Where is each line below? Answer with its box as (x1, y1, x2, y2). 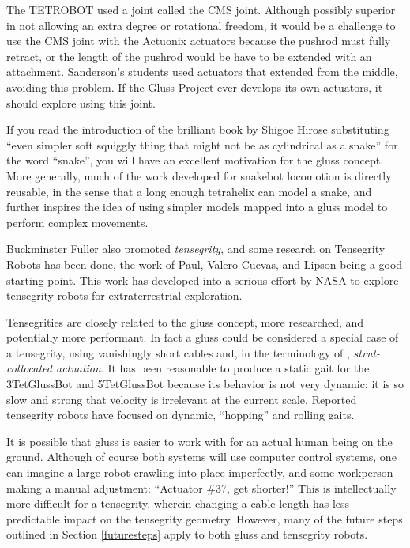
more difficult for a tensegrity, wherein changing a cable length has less (6, 495, 350, 512)
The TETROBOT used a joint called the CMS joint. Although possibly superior (6, 2, 396, 17)
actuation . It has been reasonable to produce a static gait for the (55, 360, 370, 376)
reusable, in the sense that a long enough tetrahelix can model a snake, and (6, 183, 372, 199)
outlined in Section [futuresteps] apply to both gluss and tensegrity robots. (6, 526, 368, 542)
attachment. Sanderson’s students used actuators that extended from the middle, (6, 63, 398, 80)
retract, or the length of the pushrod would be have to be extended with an (6, 47, 372, 64)
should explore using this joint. (6, 94, 156, 111)
